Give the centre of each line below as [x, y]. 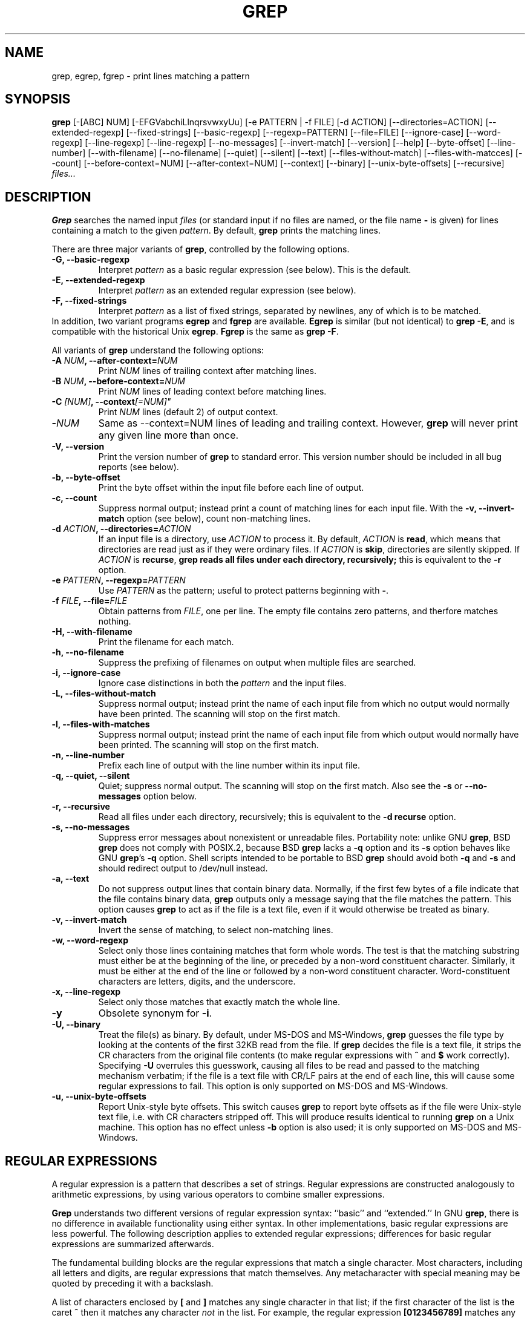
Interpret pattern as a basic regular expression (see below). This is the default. [255, 270]
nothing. [115, 621]
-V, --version [78, 447]
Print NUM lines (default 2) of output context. [188, 412]
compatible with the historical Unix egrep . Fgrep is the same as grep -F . [195, 332]
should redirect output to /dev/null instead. [183, 868]
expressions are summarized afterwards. [133, 1244]
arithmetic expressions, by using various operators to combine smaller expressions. [218, 1195]
